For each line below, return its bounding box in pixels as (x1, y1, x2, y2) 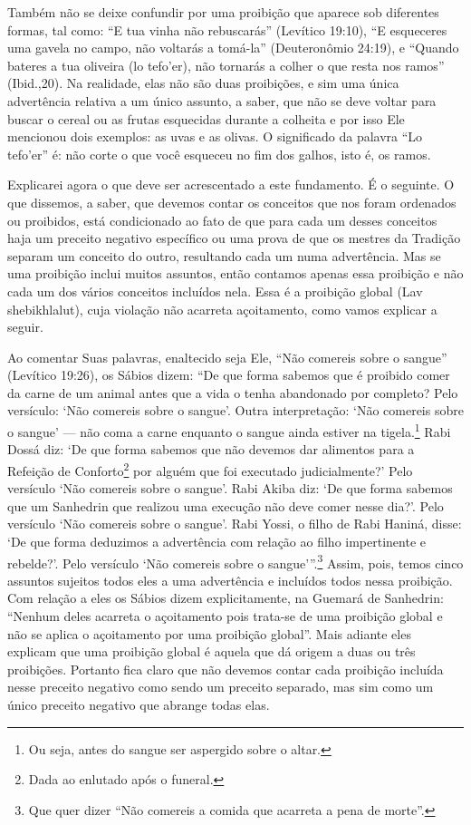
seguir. (7, 317, 43, 336)
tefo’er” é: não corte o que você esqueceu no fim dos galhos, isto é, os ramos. (7, 144, 431, 163)
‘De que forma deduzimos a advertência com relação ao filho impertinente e (7, 531, 426, 550)
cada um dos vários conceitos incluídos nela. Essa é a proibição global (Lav (7, 281, 423, 300)
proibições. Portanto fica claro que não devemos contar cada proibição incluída (7, 659, 444, 678)
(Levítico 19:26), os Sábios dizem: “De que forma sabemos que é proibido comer (7, 365, 450, 384)
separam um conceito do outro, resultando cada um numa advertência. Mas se (7, 246, 441, 265)
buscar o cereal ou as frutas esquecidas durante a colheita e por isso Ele (7, 109, 405, 128)
